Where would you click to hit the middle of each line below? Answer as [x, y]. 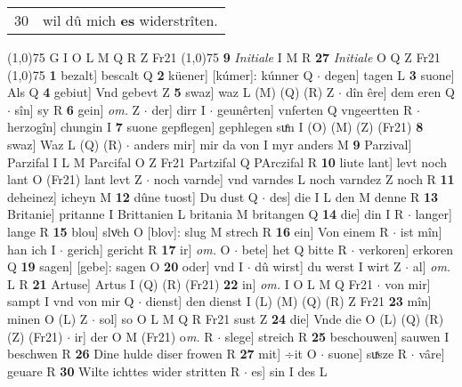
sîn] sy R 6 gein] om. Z [77, 109]
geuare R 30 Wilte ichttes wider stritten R [124, 371]
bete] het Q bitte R [294, 249]
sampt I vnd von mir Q [71, 301]
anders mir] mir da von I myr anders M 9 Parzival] [273, 144]
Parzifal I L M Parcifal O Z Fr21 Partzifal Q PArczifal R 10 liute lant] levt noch [227, 161]
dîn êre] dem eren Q [400, 92]
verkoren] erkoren [405, 249]
